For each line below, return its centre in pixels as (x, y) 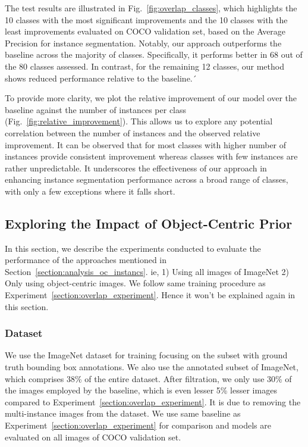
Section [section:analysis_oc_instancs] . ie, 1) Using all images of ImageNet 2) (147, 271)
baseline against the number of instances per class (96, 109)
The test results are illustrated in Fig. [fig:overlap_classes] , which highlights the (151, 8)
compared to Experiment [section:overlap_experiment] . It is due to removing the (153, 401)
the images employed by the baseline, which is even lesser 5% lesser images (141, 390)
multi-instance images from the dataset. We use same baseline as (123, 413)
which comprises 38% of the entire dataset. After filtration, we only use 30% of (148, 378)
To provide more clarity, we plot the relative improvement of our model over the (151, 98)
